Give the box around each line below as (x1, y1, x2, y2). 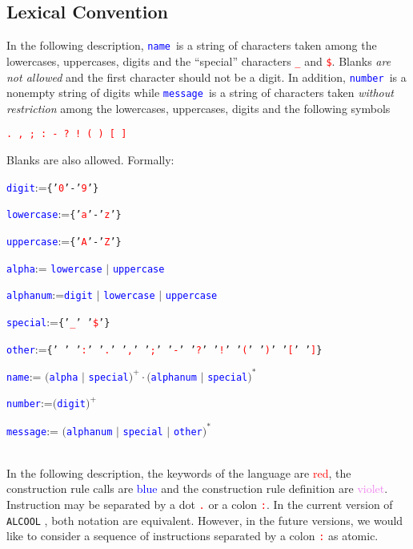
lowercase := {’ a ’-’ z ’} (6, 205, 122, 222)
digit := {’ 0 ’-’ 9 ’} (6, 178, 99, 195)
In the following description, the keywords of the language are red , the (6, 464, 351, 481)
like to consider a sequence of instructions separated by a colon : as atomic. (6, 527, 379, 544)
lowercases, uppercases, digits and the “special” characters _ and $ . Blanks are (6, 52, 391, 69)
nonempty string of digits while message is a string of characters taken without (6, 84, 394, 101)
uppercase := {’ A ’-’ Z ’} (6, 232, 122, 248)
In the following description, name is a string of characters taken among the (6, 37, 377, 54)
